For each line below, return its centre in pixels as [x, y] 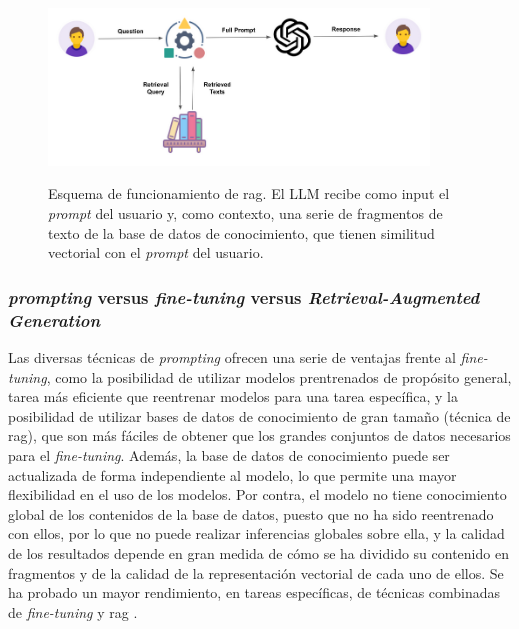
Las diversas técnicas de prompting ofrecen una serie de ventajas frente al [232, 356]
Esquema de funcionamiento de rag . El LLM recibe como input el [249, 193]
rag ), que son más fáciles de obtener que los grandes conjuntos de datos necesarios [259, 435]
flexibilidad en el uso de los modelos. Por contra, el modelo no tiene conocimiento [257, 494]
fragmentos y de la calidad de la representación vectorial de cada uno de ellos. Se [256, 572]
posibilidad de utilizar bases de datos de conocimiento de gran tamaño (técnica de [259, 415]
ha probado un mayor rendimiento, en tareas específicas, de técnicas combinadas [254, 592]
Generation [54, 319]
